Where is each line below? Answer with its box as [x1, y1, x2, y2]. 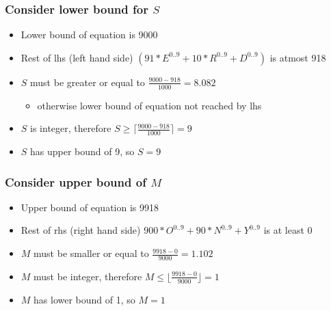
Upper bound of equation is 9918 [21, 200, 159, 214]
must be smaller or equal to [34, 246, 149, 260]
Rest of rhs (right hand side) [21, 223, 141, 237]
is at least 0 [263, 223, 313, 237]
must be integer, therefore [34, 269, 142, 283]
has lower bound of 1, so [34, 292, 135, 306]
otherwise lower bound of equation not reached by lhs [37, 98, 262, 112]
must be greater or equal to [30, 75, 145, 89]
